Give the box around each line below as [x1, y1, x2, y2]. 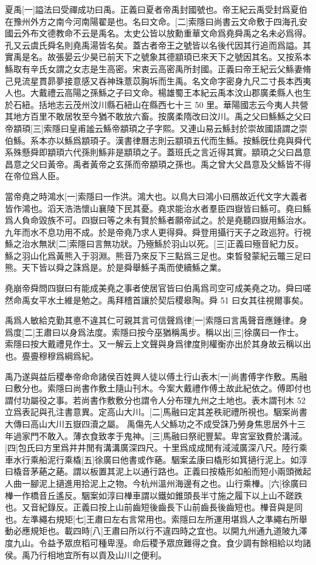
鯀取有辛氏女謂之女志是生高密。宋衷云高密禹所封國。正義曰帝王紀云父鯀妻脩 [5, 62, 311, 75]
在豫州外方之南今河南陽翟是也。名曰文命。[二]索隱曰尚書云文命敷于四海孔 [5, 15, 299, 27]
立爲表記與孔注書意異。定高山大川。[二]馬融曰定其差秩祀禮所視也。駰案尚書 [5, 405, 307, 418]
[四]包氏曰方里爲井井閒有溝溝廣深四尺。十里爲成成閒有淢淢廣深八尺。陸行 [5, 441, 299, 454]
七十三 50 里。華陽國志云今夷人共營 [166, 98, 309, 110]
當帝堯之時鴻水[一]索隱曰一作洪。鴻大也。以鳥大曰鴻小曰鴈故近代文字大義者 [5, 189, 307, 202]
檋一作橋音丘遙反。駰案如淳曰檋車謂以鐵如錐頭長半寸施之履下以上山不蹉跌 [5, 489, 303, 501]
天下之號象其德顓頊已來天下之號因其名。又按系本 [115, 50, 311, 63]
